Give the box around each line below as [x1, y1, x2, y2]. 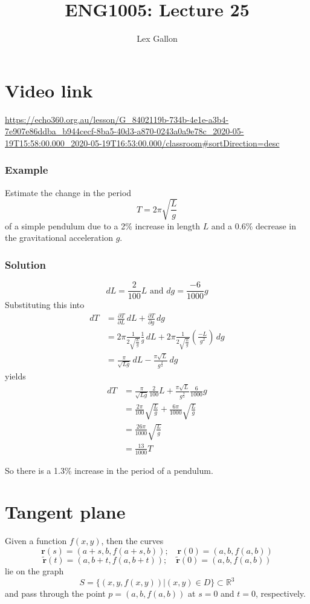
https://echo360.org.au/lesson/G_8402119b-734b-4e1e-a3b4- [5, 113, 229, 125]
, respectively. [256, 587, 306, 600]
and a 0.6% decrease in [211, 219, 296, 232]
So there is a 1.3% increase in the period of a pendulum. [5, 464, 213, 476]
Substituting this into [5, 298, 85, 311]
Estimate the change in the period [5, 186, 132, 199]
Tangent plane [5, 499, 126, 524]
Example [5, 162, 48, 177]
